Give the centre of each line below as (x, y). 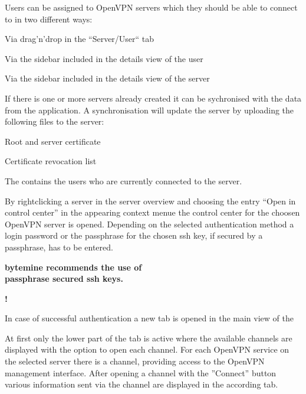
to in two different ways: (49, 19)
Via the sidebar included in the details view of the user (104, 58)
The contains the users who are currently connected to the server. (124, 180)
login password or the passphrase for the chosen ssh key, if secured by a (134, 235)
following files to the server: (55, 121)
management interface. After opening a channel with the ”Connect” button (141, 372)
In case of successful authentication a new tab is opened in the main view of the (149, 318)
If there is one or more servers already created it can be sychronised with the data (153, 98)
